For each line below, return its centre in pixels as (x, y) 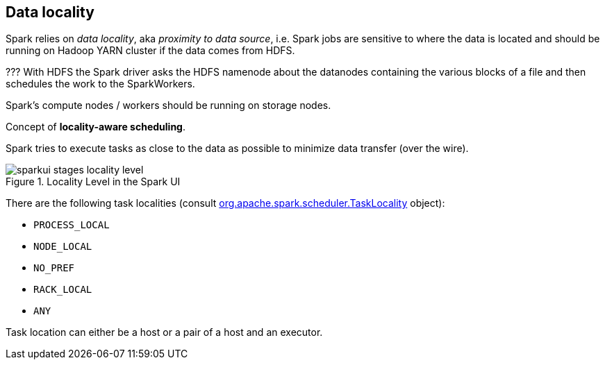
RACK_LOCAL (63, 290)
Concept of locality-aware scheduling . (96, 127)
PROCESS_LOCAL (72, 225)
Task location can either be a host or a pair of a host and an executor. (164, 332)
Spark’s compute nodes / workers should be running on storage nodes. (168, 105)
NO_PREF (54, 268)
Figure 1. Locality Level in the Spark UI (93, 182)
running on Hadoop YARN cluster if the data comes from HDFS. (150, 51)
